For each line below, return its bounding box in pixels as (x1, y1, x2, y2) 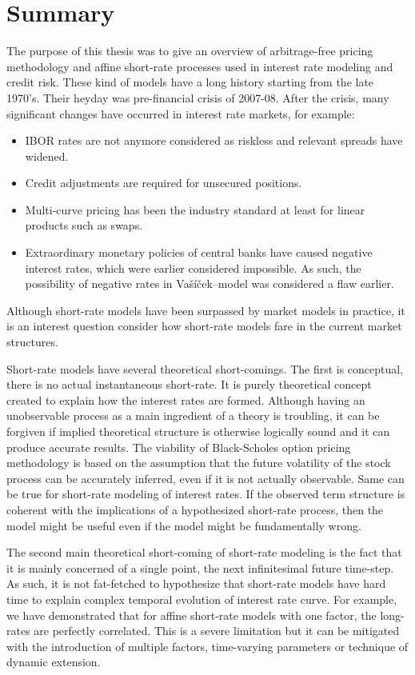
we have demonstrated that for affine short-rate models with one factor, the (6, 606, 377, 623)
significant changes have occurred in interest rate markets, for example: (6, 105, 355, 122)
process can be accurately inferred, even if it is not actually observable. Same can (6, 469, 405, 486)
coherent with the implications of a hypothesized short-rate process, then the (6, 501, 384, 517)
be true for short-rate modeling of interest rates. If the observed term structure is (6, 485, 405, 502)
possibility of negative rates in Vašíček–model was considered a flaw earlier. (25, 275, 394, 292)
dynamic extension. (6, 653, 101, 670)
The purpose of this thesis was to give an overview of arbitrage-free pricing (6, 42, 373, 59)
